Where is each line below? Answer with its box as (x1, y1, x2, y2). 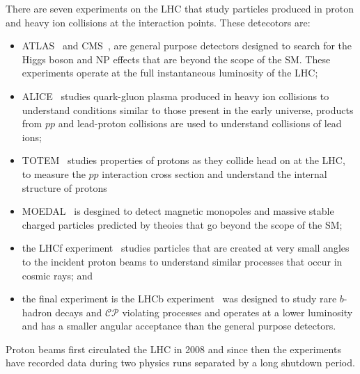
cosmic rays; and (22, 268, 93, 282)
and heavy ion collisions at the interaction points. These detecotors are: (6, 15, 311, 29)
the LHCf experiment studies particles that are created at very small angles (22, 241, 350, 255)
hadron (22, 304, 52, 319)
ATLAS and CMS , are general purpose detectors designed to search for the (22, 38, 352, 53)
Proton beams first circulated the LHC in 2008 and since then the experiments (6, 341, 341, 356)
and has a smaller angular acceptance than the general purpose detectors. (22, 318, 336, 333)
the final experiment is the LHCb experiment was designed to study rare (22, 291, 337, 306)
